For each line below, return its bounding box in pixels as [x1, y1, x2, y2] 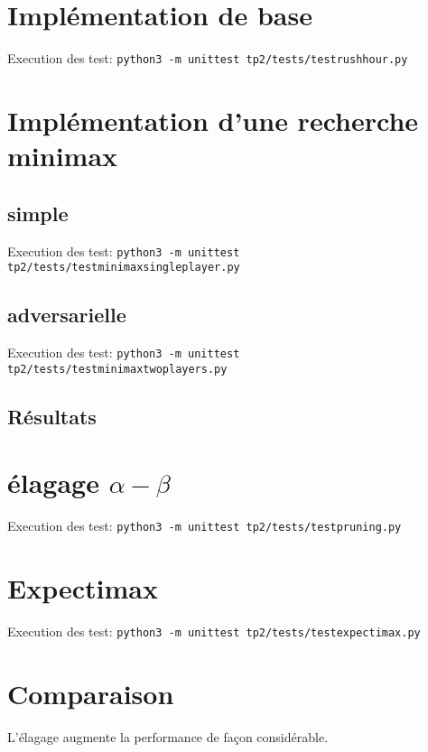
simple [7, 199, 69, 227]
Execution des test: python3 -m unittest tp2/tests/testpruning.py [7, 516, 402, 535]
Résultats [7, 402, 97, 430]
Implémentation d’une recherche [7, 101, 419, 138]
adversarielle [7, 301, 126, 329]
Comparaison [7, 674, 174, 711]
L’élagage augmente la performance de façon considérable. [7, 727, 329, 746]
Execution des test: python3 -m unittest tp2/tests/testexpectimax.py [7, 622, 421, 641]
